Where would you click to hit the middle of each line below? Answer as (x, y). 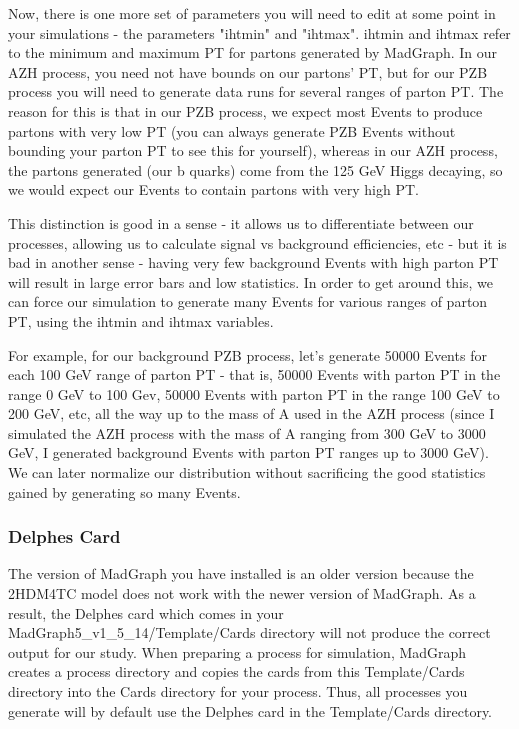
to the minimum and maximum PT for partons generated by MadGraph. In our (253, 52)
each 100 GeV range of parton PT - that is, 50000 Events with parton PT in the (254, 374)
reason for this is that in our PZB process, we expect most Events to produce (245, 110)
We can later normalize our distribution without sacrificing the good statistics (247, 472)
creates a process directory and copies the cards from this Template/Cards (236, 671)
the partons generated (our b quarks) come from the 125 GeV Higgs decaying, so (255, 169)
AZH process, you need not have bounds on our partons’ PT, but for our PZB (248, 71)
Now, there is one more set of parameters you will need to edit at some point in (252, 13)
